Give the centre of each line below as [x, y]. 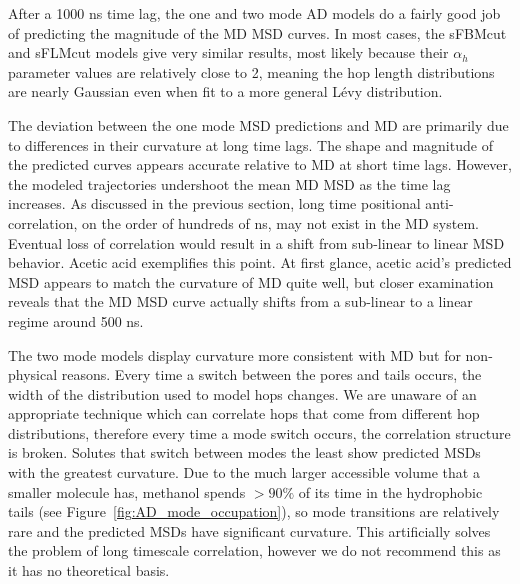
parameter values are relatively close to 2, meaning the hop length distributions [251, 71]
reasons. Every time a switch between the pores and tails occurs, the [271, 374]
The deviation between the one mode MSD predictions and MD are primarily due [258, 124]
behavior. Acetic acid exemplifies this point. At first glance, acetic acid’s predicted [260, 262]
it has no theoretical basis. [89, 570]
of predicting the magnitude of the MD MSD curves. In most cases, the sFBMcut [257, 32]
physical [33, 374]
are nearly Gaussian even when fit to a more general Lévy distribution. [225, 91]
